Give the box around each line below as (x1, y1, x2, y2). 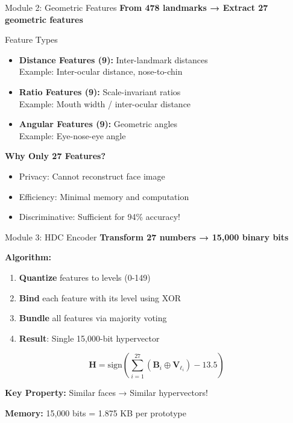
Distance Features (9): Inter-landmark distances (19, 53, 208, 66)
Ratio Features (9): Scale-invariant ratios (19, 85, 181, 98)
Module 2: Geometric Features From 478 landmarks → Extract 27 (5, 1, 268, 13)
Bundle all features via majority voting (19, 312, 167, 324)
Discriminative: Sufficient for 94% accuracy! (19, 210, 180, 223)
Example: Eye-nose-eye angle (19, 129, 126, 142)
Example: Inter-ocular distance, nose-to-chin (19, 65, 183, 78)
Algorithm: (5, 251, 51, 263)
